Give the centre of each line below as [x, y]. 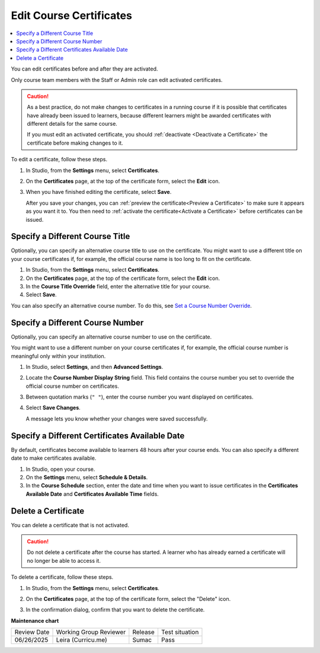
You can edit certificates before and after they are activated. [84, 69]
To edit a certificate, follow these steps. [59, 160]
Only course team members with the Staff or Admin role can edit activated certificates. [117, 79]
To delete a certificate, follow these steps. [62, 577]
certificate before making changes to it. [75, 143]
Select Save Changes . [53, 408]
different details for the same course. [72, 124]
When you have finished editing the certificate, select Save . [99, 192]
